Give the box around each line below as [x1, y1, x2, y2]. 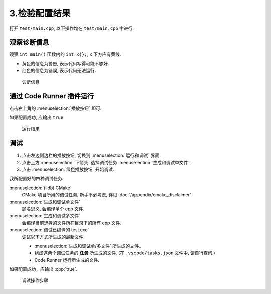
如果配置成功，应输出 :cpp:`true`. [9, 266, 78, 272]
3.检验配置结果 [9, 8, 71, 19]
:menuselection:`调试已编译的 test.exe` [9, 227, 89, 233]
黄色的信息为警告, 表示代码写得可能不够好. [22, 60, 110, 66]
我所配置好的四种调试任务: [9, 176, 64, 182]
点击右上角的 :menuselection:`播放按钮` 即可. [9, 105, 102, 111]
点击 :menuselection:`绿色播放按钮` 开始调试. [22, 166, 114, 172]
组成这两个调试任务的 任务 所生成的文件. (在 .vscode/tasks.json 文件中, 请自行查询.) [34, 250, 215, 256]
